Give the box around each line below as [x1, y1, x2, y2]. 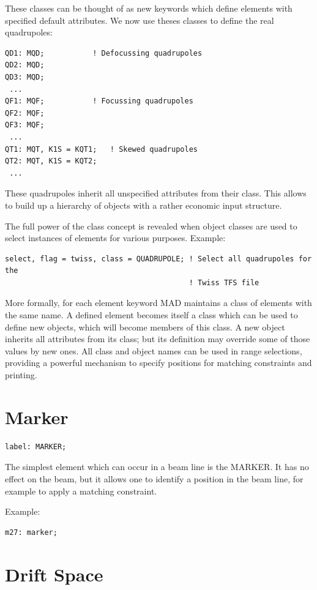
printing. [5, 368, 37, 381]
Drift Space [5, 561, 103, 586]
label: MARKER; [5, 442, 67, 451]
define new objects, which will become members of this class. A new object [5, 320, 285, 333]
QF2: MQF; [5, 108, 45, 118]
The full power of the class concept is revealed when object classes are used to [5, 219, 297, 232]
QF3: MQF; [5, 121, 45, 130]
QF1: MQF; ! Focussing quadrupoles [5, 97, 193, 106]
